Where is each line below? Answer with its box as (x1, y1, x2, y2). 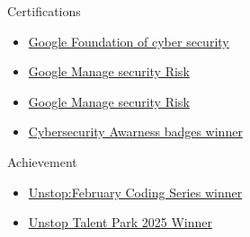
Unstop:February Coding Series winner (28, 182, 243, 201)
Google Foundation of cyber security (28, 31, 229, 50)
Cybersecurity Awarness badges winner (28, 122, 243, 141)
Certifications (7, 2, 81, 20)
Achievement (7, 152, 77, 171)
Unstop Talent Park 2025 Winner (28, 213, 212, 232)
